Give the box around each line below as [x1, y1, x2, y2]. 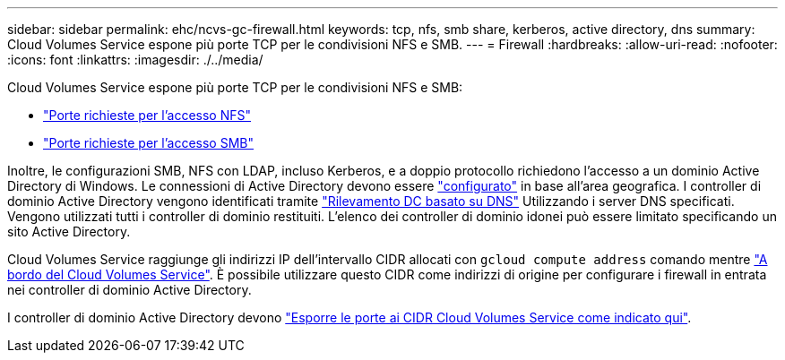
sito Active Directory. [7, 224, 131, 239]
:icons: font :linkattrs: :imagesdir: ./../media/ [7, 52, 263, 67]
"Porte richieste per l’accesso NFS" [43, 107, 252, 123]
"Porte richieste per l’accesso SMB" [43, 135, 254, 150]
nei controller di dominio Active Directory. [7, 282, 252, 297]
